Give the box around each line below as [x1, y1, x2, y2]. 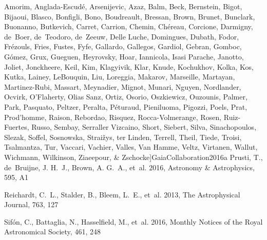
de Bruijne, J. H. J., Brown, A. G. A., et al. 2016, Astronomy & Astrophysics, [4, 162, 255, 172]
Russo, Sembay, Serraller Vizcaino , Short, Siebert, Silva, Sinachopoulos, [31, 122, 257, 132]
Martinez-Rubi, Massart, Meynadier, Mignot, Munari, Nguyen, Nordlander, [4, 81, 241, 92]
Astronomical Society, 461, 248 [4, 226, 101, 237]
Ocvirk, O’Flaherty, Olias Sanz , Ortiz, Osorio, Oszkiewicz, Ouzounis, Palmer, [4, 91, 247, 102]
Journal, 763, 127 [4, 199, 59, 210]
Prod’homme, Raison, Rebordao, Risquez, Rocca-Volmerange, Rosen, [4, 111, 222, 122]
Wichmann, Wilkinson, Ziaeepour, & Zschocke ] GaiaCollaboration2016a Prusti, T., [4, 151, 263, 162]
